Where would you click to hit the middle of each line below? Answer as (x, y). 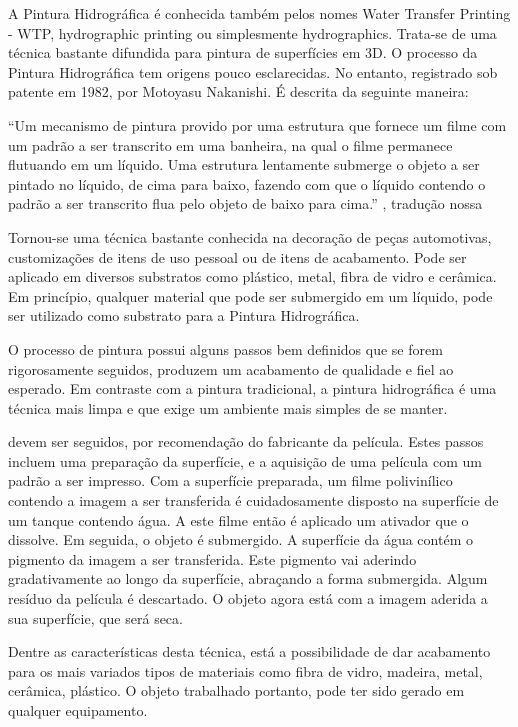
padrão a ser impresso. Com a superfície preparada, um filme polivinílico (230, 480)
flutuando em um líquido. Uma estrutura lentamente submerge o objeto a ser (244, 164)
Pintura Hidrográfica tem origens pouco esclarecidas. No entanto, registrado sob (253, 71)
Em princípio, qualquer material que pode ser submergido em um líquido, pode (250, 295)
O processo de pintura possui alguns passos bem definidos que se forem (225, 348)
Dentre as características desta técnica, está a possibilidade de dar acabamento (249, 651)
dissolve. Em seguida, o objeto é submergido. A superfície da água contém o (240, 539)
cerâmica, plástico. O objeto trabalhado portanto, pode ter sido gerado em (236, 690)
